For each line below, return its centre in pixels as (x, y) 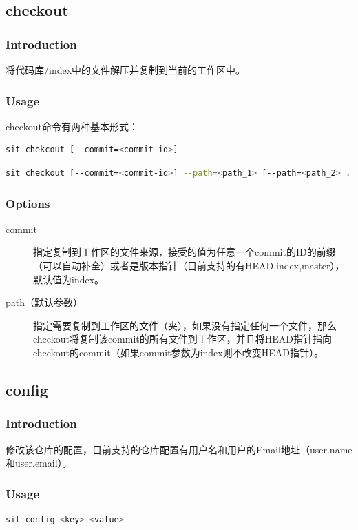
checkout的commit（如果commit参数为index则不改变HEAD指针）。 (178, 352)
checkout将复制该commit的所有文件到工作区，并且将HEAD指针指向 (182, 339)
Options (28, 203)
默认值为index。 (69, 279)
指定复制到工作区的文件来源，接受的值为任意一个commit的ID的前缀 (185, 252)
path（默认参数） (44, 302)
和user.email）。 (39, 463)
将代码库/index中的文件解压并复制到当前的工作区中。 (126, 70)
